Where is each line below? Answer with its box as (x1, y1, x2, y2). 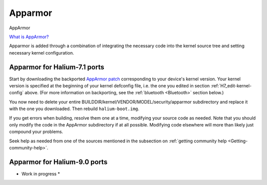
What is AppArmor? (9, 34, 49, 40)
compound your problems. (9, 129, 63, 135)
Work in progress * (21, 171, 60, 177)
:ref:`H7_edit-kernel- (211, 83, 252, 89)
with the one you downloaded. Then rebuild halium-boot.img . (9, 106, 139, 112)
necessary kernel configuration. (9, 50, 74, 56)
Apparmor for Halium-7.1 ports (9, 62, 104, 71)
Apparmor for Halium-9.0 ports (9, 158, 108, 166)
